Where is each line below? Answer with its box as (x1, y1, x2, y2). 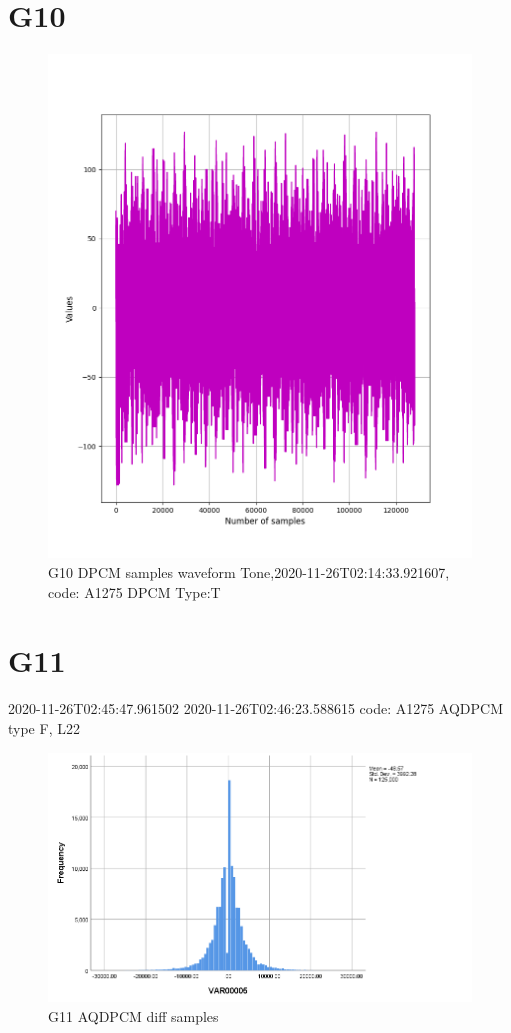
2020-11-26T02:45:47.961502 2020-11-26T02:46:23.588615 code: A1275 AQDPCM (8, 698, 504, 719)
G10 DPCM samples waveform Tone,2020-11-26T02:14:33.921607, (48, 562, 450, 583)
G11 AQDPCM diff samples (48, 1005, 219, 1026)
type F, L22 (8, 717, 80, 738)
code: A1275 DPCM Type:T (48, 581, 221, 602)
